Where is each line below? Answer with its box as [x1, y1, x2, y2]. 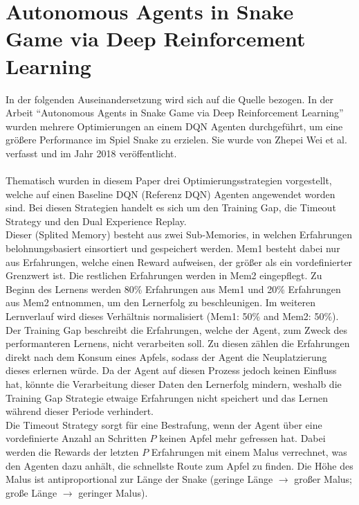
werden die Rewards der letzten [6, 444, 139, 459]
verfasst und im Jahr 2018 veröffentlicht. [6, 145, 177, 160]
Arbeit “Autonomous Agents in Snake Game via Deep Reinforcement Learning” [6, 105, 344, 120]
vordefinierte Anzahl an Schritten [6, 431, 147, 445]
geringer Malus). [78, 485, 148, 499]
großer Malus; [294, 472, 353, 486]
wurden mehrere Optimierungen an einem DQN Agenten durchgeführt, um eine [6, 118, 343, 133]
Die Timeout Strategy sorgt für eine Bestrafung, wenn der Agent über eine [6, 417, 322, 432]
